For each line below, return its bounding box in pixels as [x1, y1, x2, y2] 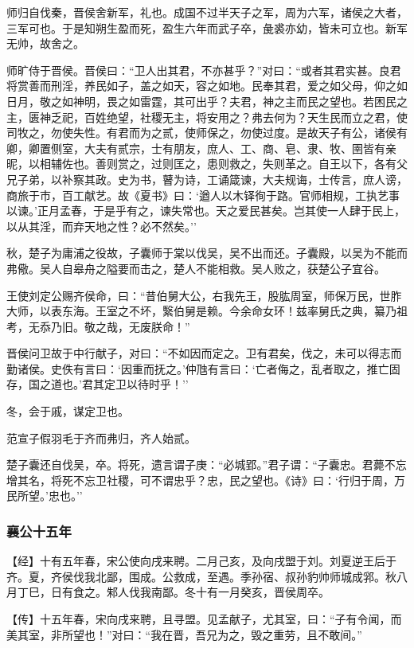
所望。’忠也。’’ [17, 487, 83, 504]
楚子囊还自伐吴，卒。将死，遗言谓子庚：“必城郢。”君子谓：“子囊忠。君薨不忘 [6, 456, 407, 473]
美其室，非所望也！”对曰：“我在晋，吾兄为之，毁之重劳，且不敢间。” [6, 626, 362, 642]
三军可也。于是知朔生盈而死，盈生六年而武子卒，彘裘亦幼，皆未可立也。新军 [6, 19, 408, 36]
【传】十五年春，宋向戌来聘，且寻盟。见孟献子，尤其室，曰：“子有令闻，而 [6, 611, 402, 627]
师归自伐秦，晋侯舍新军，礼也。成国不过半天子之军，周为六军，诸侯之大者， [6, 4, 408, 20]
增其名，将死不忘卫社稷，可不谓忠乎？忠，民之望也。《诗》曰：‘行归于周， [6, 471, 394, 488]
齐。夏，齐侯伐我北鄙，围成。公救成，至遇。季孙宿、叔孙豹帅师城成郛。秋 [6, 568, 396, 584]
